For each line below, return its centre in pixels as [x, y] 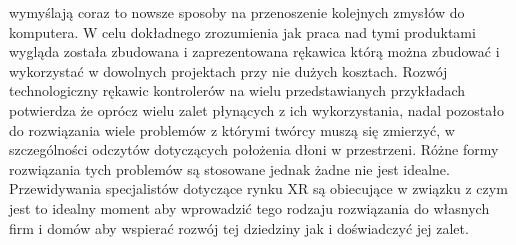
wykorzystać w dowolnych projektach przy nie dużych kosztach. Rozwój [228, 70]
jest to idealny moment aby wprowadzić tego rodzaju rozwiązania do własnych [249, 207]
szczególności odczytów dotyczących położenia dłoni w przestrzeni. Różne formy [254, 149]
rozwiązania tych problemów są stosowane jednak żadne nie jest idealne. [229, 168]
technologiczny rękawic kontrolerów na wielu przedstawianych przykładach [237, 90]
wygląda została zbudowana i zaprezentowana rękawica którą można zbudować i [254, 51]
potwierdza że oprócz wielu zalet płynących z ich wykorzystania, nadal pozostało [256, 109]
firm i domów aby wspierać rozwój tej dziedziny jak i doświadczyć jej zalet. [239, 227]
